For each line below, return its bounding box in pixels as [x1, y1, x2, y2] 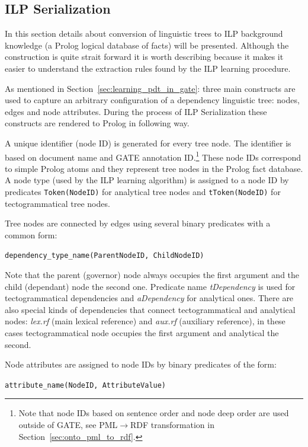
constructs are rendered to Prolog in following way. [5, 117, 190, 129]
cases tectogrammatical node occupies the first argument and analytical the [5, 327, 279, 339]
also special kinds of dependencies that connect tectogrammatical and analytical [5, 303, 296, 315]
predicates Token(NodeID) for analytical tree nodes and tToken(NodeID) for [5, 185, 281, 197]
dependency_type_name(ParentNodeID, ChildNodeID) [5, 251, 204, 260]
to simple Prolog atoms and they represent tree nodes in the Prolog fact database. [5, 162, 303, 174]
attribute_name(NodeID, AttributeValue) [5, 381, 166, 389]
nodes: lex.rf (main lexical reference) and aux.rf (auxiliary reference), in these [5, 315, 285, 327]
